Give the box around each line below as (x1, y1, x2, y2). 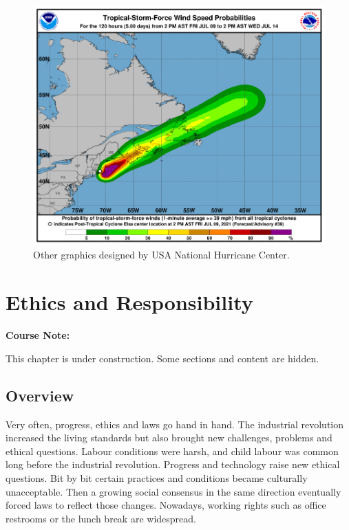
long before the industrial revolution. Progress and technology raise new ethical (6, 457, 340, 472)
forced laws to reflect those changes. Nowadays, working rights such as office (6, 498, 326, 512)
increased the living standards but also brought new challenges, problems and (6, 430, 332, 445)
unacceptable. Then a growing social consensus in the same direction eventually (6, 484, 341, 498)
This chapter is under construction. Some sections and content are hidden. (6, 351, 319, 365)
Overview (6, 384, 74, 406)
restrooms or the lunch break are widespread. (6, 511, 196, 525)
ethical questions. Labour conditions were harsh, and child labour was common (6, 443, 339, 458)
